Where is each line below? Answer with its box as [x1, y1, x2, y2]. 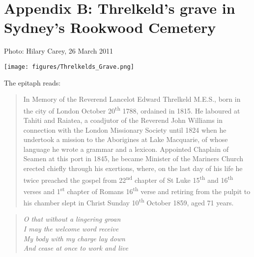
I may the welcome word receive [23, 223, 119, 233]
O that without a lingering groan [23, 214, 121, 224]
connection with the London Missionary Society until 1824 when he [23, 124, 226, 135]
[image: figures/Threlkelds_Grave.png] [4, 63, 134, 70]
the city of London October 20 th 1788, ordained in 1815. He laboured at [23, 104, 240, 115]
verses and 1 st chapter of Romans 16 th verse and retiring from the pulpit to [23, 184, 251, 196]
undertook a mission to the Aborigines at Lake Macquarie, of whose [23, 134, 228, 144]
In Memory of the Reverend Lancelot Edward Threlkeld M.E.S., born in [23, 94, 241, 104]
